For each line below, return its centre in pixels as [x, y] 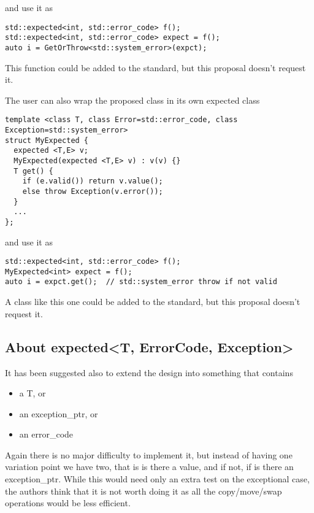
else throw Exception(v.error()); [93, 191]
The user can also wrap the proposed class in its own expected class [132, 100]
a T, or [33, 393]
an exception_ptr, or [59, 413]
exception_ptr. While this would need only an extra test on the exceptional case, [157, 479]
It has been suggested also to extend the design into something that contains [149, 372]
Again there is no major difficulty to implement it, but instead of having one [149, 454]
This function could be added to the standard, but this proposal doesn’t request [155, 67]
